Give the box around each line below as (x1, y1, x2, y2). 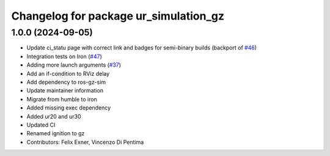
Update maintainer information (26, 87, 104, 94)
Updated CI (26, 121, 56, 128)
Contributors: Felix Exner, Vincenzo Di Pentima (26, 138, 144, 146)
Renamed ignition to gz (26, 130, 85, 137)
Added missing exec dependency (26, 104, 111, 111)
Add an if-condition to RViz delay (26, 70, 110, 77)
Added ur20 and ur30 (26, 113, 82, 120)
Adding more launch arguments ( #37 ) (26, 61, 122, 69)
